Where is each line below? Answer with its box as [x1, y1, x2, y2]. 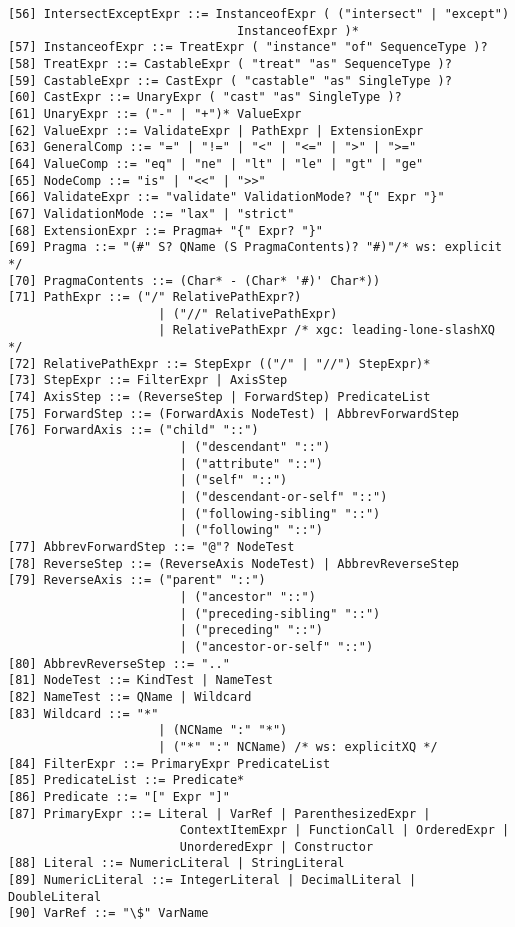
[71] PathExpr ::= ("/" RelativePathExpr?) [8, 290, 302, 305]
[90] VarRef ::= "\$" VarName [8, 906, 209, 921]
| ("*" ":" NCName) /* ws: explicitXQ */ [158, 739, 438, 754]
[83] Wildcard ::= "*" [8, 706, 159, 721]
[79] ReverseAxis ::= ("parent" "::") [8, 573, 266, 588]
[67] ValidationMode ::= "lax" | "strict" [8, 206, 295, 221]
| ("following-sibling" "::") [179, 506, 381, 521]
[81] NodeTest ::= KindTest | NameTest [8, 673, 273, 688]
